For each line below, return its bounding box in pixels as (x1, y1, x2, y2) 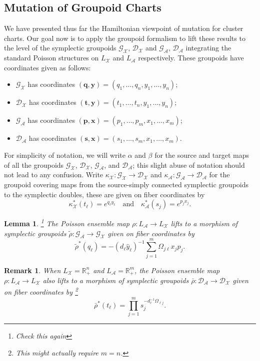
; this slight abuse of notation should (132, 159, 245, 170)
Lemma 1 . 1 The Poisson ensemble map (4, 217, 129, 228)
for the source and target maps (154, 149, 249, 160)
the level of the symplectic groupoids (4, 42, 116, 53)
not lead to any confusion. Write (4, 169, 103, 180)
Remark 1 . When (4, 265, 61, 275)
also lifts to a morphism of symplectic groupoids (42, 275, 189, 285)
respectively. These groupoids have (138, 52, 244, 63)
